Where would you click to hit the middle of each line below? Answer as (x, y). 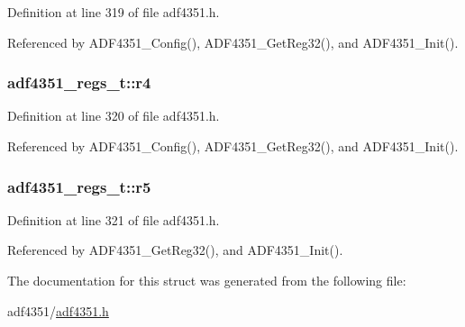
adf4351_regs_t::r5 (79, 186)
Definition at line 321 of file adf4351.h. (114, 219)
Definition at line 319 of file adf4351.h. (114, 12)
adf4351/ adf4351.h (58, 310)
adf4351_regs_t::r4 (79, 82)
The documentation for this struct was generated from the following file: (207, 280)
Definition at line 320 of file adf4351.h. (114, 116)
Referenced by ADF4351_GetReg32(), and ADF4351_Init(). (175, 250)
